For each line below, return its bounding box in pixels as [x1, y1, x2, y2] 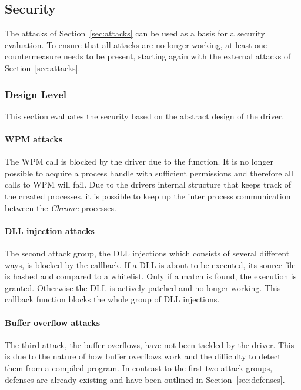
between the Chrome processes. [5, 201, 116, 214]
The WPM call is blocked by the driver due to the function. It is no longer [5, 155, 274, 168]
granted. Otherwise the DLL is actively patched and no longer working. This [5, 281, 281, 294]
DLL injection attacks [5, 224, 95, 236]
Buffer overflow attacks [5, 316, 101, 328]
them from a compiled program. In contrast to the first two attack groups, [5, 361, 273, 374]
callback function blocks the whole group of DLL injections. [5, 293, 220, 305]
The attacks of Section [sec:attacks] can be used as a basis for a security [5, 27, 265, 39]
